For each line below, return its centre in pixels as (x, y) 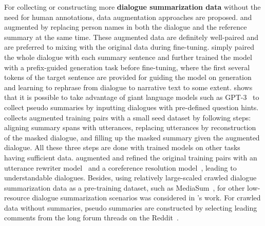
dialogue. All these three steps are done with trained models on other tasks (122, 147)
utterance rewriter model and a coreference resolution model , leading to (120, 167)
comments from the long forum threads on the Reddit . (91, 218)
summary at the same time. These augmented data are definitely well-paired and (131, 37)
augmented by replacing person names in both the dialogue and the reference (126, 27)
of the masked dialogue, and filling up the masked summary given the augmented (132, 137)
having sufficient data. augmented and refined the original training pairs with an (131, 157)
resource (17, 198)
